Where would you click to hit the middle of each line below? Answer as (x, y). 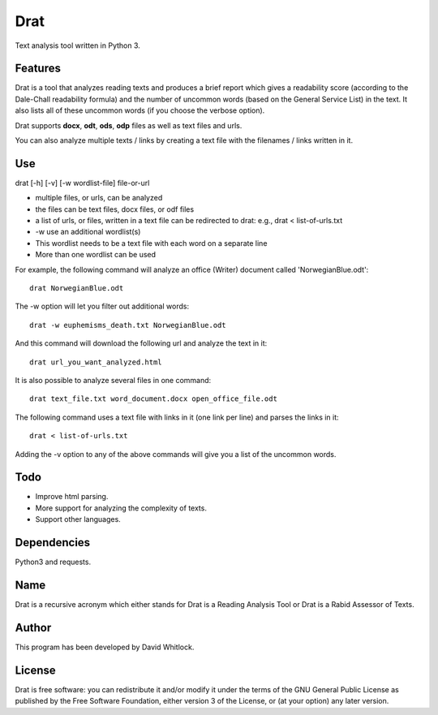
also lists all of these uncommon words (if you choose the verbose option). (140, 110)
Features (38, 69)
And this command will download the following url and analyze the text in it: (141, 343)
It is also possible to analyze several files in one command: (113, 380)
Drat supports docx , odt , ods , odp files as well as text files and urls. (129, 125)
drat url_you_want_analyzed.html (96, 362)
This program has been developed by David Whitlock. (105, 647)
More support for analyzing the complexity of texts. (121, 508)
